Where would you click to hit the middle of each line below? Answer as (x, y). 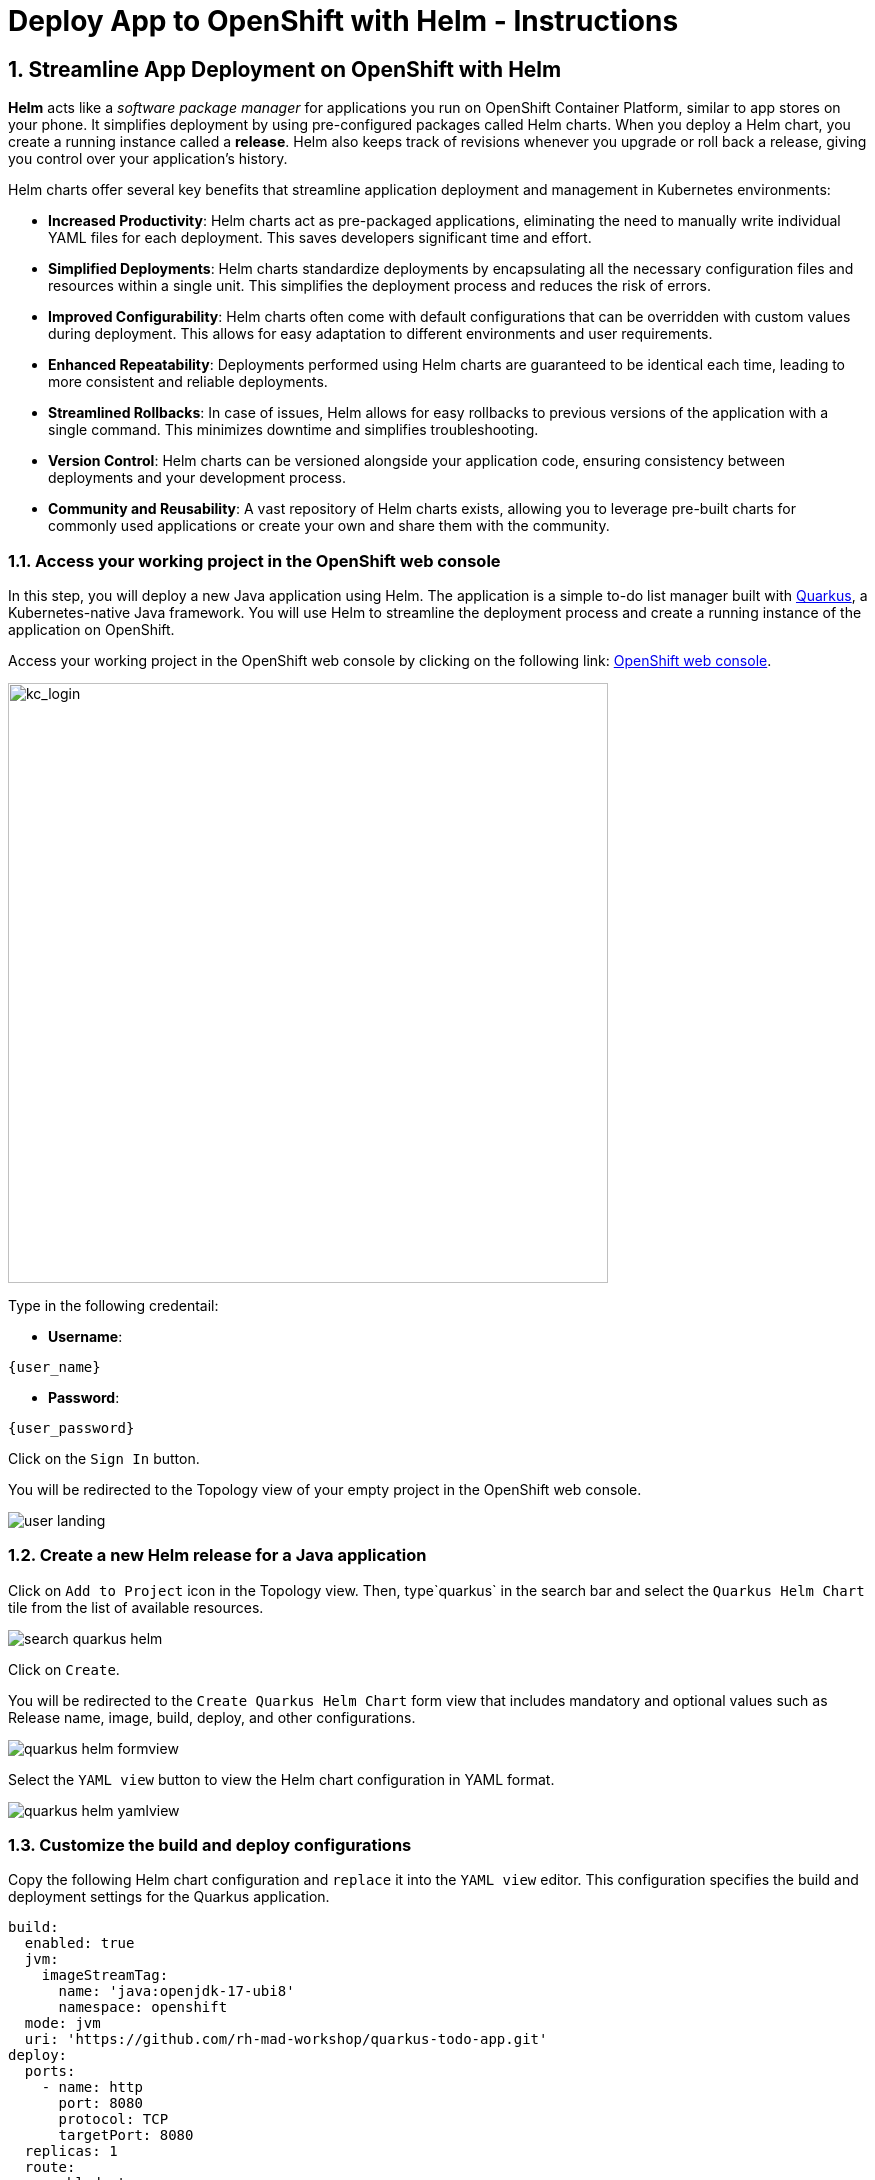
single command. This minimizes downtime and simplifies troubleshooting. (293, 430)
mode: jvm (62, 2023)
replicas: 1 (71, 2151)
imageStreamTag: (105, 1975)
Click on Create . (64, 1669)
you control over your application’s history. (148, 159)
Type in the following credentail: (113, 1305)
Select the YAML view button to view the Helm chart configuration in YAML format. (281, 1779)
